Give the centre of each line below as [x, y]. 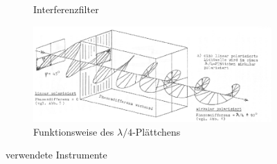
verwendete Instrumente [56, 155]
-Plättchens [157, 131]
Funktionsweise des [74, 131]
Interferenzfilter [66, 9]
